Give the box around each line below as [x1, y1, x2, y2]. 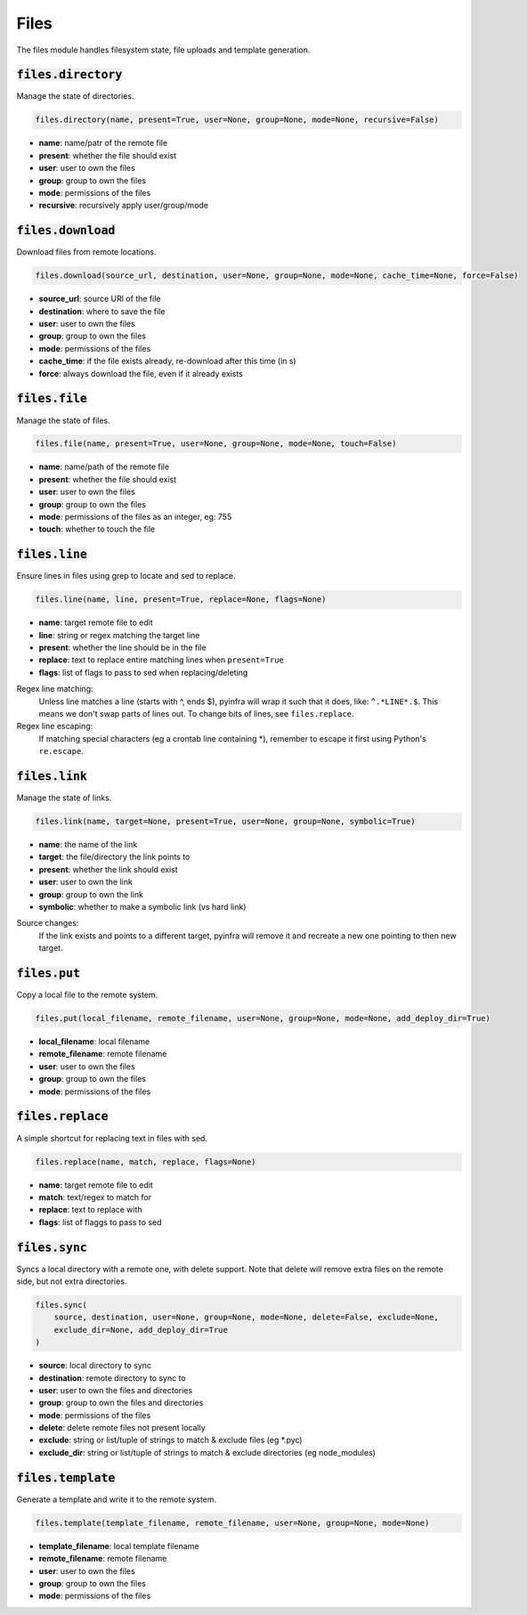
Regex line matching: [16, 684, 93, 694]
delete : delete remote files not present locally [38, 1423, 207, 1433]
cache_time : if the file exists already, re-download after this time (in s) [38, 356, 297, 367]
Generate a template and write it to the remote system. [16, 1494, 217, 1505]
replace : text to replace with [38, 1205, 142, 1215]
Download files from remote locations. [16, 247, 157, 257]
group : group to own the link [38, 889, 144, 899]
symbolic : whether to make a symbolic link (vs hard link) [38, 902, 247, 913]
